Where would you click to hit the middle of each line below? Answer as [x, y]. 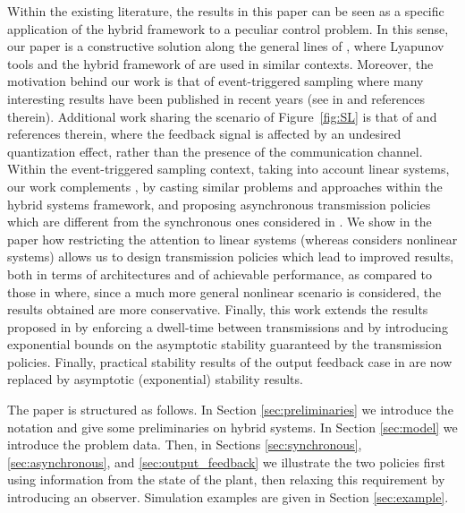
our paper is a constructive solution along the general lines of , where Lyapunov [226, 46]
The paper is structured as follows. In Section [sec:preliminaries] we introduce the [230, 410]
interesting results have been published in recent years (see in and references [216, 98]
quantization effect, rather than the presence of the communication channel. [215, 151]
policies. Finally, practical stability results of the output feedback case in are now [230, 361]
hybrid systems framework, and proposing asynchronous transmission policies [219, 204]
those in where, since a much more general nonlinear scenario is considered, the [224, 291]
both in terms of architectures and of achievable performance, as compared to [220, 274]
